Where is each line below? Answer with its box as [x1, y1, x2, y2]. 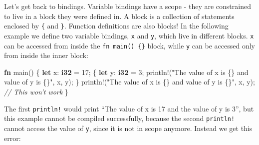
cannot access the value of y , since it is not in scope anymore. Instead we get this [4, 122, 253, 133]
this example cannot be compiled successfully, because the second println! [4, 113, 235, 123]
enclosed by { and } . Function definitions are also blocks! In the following [4, 20, 229, 31]
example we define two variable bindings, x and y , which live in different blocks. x [4, 30, 254, 40]
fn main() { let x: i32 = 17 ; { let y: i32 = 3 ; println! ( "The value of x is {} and [4, 66, 249, 77]
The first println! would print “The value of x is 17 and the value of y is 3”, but [4, 103, 254, 113]
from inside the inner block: [4, 50, 88, 60]
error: [4, 132, 21, 143]
